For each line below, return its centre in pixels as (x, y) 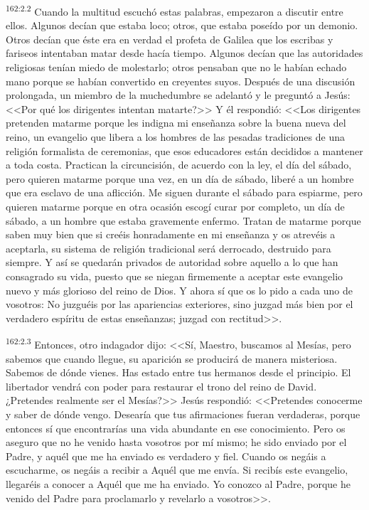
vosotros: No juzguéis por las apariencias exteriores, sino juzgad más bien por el (180, 304)
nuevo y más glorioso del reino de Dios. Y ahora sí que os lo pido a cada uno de (179, 290)
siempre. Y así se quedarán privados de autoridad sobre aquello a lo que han (172, 262)
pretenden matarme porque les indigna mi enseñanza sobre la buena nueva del (176, 123)
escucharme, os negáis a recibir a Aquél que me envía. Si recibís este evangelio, (177, 470)
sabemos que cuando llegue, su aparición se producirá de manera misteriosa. (172, 358)
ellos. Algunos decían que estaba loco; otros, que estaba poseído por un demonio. (182, 25)
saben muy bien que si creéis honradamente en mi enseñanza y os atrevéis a (171, 234)
